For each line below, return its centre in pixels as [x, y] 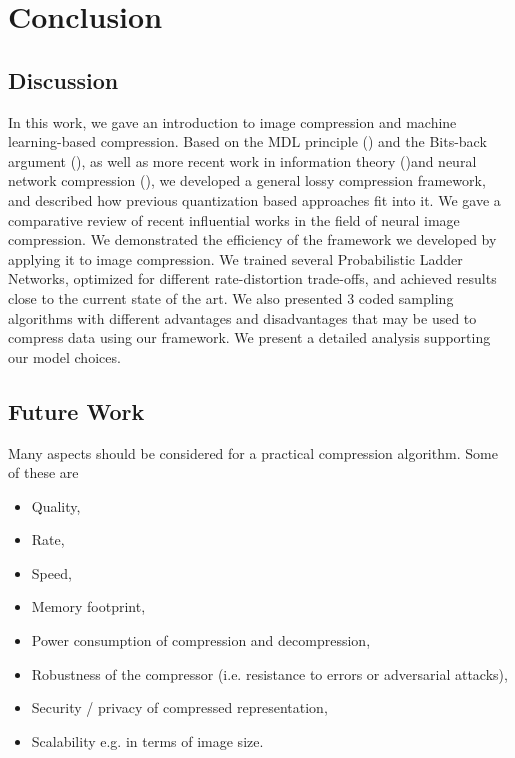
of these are [43, 472]
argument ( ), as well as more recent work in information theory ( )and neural [242, 160]
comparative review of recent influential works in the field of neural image [234, 219]
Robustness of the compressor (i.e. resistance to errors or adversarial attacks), [269, 673]
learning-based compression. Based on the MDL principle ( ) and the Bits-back [247, 141]
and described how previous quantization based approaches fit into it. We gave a [254, 199]
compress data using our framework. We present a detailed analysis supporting [249, 337]
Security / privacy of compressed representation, [179, 707]
